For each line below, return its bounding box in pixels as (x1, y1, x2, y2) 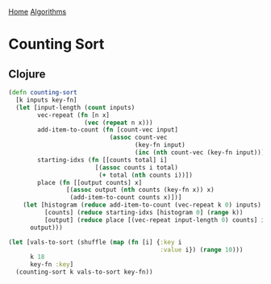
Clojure (8, 67, 46, 81)
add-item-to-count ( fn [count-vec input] (37, 126, 179, 134)
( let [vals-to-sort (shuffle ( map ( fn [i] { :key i (8, 238, 182, 246)
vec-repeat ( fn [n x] (37, 111, 110, 119)
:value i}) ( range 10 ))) (160, 245, 244, 253)
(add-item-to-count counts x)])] (69, 194, 182, 202)
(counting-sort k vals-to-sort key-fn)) (15, 268, 153, 277)
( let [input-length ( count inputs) (15, 103, 135, 111)
